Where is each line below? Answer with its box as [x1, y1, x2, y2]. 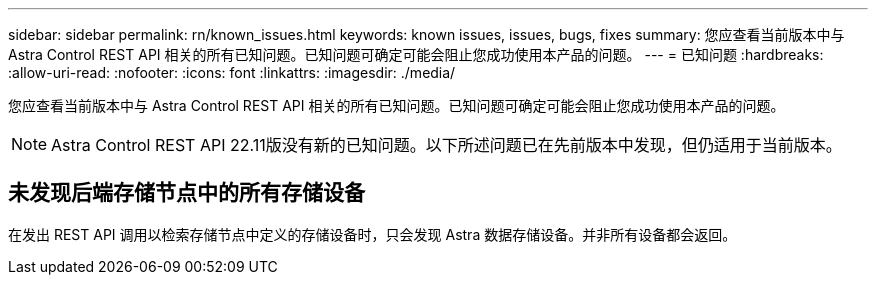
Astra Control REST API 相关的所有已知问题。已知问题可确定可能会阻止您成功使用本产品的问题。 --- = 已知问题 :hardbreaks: [8, 46, 824, 63]
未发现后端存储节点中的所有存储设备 [8, 180, 365, 206]
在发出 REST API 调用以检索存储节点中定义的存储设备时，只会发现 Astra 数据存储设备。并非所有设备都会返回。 [8, 225, 737, 243]
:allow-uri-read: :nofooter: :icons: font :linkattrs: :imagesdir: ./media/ [8, 64, 456, 81]
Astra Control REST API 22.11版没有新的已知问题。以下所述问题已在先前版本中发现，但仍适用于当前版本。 [51, 135, 842, 155]
